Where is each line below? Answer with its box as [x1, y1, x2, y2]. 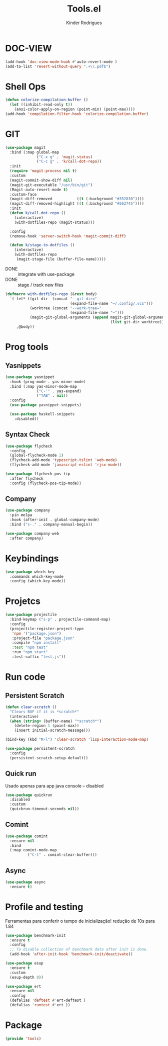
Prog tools [5, 341, 48, 353]
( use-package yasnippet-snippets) [9, 403, 81, 408]
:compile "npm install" [11, 640, 61, 645]
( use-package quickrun [5, 793, 52, 798]
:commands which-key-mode [9, 574, 64, 579]
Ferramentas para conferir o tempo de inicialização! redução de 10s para [5, 918, 155, 924]
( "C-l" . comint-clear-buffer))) [27, 852, 97, 857]
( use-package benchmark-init [5, 933, 66, 938]
